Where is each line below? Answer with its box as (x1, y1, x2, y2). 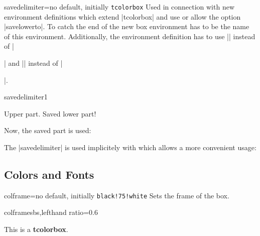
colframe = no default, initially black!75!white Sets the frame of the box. (4, 190, 229, 200)
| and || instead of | (4, 58, 63, 68)
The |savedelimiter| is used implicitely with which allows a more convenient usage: (4, 142, 256, 152)
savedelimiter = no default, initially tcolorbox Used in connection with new (4, 2, 235, 12)
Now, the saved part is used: (4, 125, 91, 136)
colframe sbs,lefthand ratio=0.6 (4, 207, 98, 217)
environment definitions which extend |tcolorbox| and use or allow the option (4, 11, 241, 22)
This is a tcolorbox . (4, 224, 68, 234)
